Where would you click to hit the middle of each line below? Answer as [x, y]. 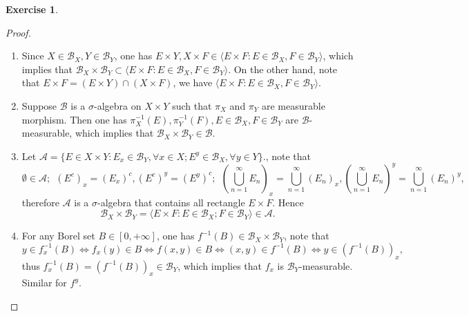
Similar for [44, 283]
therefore [40, 202]
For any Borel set [58, 236]
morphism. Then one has [74, 119]
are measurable [293, 105]
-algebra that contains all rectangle [171, 202]
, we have [193, 82]
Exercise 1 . [32, 9]
